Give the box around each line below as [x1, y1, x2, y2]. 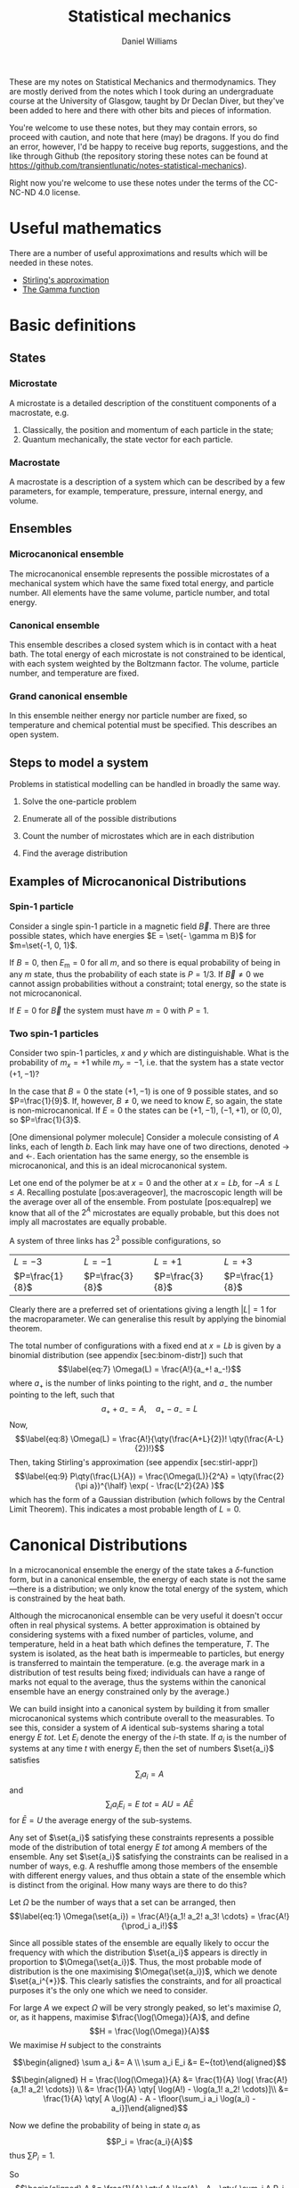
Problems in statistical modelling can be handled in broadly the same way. [9, 779, 280, 790]
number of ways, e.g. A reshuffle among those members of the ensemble [9, 1861, 279, 1871]
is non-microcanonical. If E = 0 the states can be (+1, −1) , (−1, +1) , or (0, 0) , [9, 1105, 282, 1115]
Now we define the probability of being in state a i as [9, 2119, 201, 2133]
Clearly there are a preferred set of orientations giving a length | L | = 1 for [9, 1305, 278, 1315]
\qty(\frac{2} [238, 1471, 285, 1481]
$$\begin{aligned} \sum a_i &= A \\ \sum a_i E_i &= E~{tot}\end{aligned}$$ [12, 2057, 287, 2068]
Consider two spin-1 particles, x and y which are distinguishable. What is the [9, 1047, 289, 1058]
